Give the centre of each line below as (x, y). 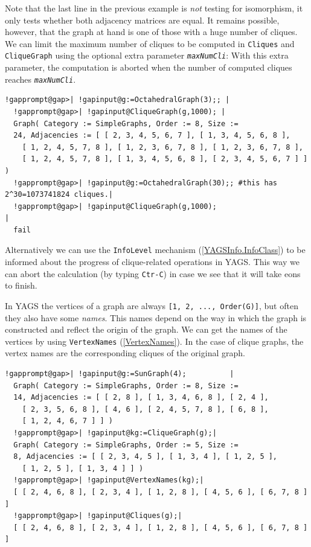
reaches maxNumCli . (40, 79)
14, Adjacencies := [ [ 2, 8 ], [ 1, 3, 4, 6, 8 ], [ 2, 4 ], (141, 398)
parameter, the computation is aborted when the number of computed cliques (149, 67)
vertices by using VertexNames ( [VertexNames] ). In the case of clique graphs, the (154, 341)
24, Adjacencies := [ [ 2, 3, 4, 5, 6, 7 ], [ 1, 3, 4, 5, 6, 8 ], (152, 136)
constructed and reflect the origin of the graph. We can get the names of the (146, 329)
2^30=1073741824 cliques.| (59, 195)
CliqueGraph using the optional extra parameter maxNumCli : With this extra (147, 55)
